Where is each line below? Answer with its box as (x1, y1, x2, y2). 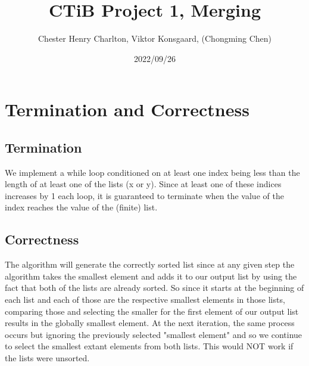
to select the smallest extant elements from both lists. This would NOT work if (5, 340, 294, 352)
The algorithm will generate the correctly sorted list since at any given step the (5, 258, 295, 271)
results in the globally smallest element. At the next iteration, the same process (5, 317, 295, 329)
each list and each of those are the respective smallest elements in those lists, (5, 293, 285, 306)
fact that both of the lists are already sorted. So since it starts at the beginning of (5, 281, 304, 294)
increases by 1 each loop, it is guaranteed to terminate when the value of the (5, 189, 284, 201)
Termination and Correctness (5, 97, 249, 122)
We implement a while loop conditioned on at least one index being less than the (5, 166, 300, 178)
